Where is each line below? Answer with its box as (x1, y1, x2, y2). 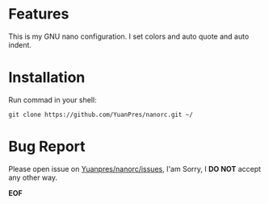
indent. (8, 40, 32, 49)
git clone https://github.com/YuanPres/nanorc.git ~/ (8, 110, 194, 119)
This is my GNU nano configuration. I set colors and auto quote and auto (8, 31, 250, 41)
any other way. (8, 173, 58, 182)
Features (8, 5, 69, 23)
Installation (8, 69, 86, 87)
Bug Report (8, 138, 86, 156)
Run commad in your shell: (8, 94, 97, 105)
